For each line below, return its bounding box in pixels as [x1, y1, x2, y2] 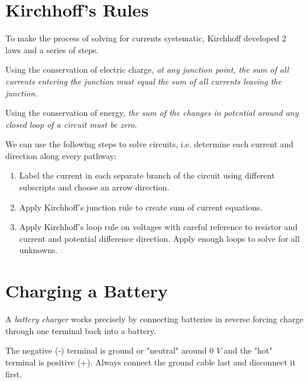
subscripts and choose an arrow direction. [19, 181, 170, 193]
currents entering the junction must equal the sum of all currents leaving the [5, 75, 282, 87]
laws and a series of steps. [5, 43, 99, 56]
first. [5, 367, 22, 380]
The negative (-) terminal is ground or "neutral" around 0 [5, 344, 214, 357]
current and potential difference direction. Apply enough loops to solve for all [19, 232, 300, 244]
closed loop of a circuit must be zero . [5, 118, 137, 130]
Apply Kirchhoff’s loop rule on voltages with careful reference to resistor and [19, 221, 298, 233]
